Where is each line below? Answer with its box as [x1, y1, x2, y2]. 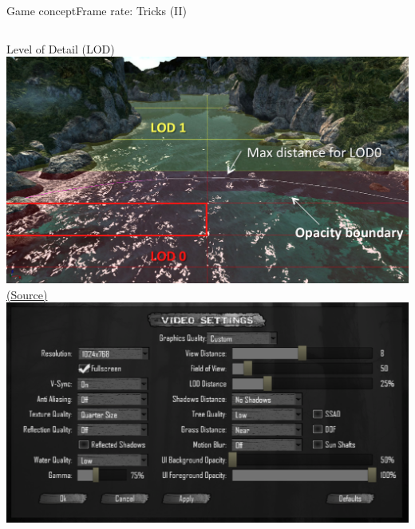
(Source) [6, 286, 48, 302]
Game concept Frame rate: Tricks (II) [6, 2, 188, 18]
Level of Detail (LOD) [6, 40, 115, 57]
